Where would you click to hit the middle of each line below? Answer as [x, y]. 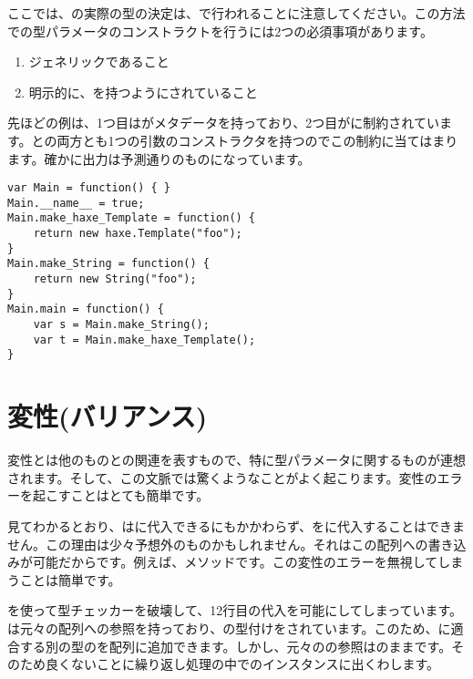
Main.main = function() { [86, 309]
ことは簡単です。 [70, 579]
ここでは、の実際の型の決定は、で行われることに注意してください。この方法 [236, 13]
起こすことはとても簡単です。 [121, 495]
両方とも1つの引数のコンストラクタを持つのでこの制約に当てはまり [257, 140]
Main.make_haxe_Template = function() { [132, 218]
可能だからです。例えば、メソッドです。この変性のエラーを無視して [235, 562]
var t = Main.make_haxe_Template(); [144, 339]
